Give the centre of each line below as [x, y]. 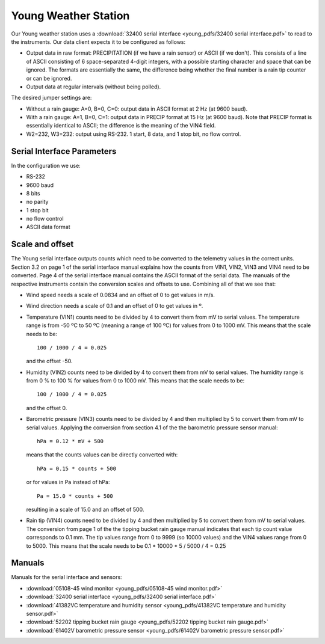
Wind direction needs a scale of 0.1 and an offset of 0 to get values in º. [115, 306]
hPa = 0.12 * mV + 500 [70, 441]
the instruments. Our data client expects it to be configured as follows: [98, 41]
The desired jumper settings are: [51, 98]
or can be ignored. [49, 78]
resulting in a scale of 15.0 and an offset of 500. [85, 509]
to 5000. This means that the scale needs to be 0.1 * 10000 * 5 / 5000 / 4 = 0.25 [126, 546]
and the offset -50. [49, 361]
